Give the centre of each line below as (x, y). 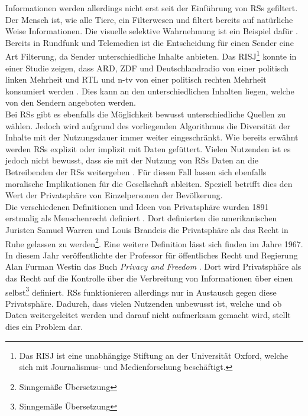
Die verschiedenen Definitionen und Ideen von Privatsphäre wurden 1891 (137, 206)
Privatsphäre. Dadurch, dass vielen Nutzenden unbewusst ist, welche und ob (144, 303)
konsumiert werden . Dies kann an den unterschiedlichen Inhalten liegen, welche (150, 91)
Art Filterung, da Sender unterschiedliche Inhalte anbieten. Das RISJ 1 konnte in (151, 55)
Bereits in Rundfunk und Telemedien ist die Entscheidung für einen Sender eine (150, 42)
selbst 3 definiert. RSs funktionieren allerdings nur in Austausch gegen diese (141, 291)
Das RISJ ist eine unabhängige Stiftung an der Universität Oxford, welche (154, 355)
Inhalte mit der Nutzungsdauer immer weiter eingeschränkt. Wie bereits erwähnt (152, 137)
